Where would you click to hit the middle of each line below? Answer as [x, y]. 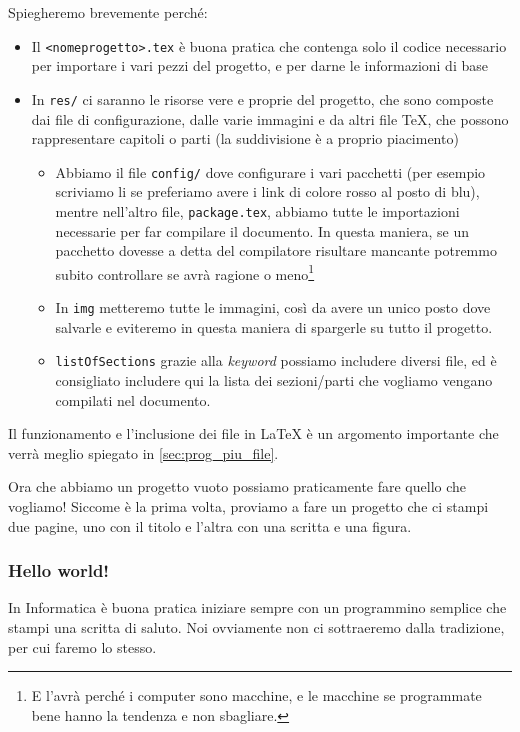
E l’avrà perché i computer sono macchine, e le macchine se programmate [256, 695]
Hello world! [59, 570]
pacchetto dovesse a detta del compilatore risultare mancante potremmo [276, 250]
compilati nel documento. [133, 399]
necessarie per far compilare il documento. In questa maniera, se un [262, 230]
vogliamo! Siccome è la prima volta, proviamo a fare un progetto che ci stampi [248, 505]
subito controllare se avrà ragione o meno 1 [185, 272]
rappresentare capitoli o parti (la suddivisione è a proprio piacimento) [245, 138]
